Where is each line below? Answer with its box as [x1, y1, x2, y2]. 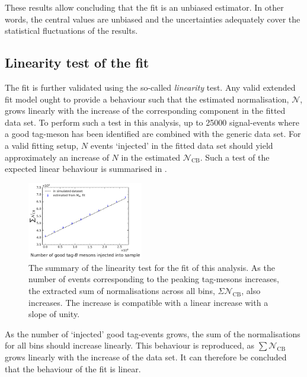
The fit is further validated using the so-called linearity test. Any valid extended [5, 81, 296, 93]
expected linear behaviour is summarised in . [5, 162, 167, 175]
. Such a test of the [200, 151, 270, 163]
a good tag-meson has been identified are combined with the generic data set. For [5, 127, 301, 140]
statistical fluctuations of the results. [5, 24, 138, 37]
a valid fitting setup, [5, 139, 79, 151]
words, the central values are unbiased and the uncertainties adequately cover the [5, 12, 300, 25]
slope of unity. [28, 308, 80, 320]
